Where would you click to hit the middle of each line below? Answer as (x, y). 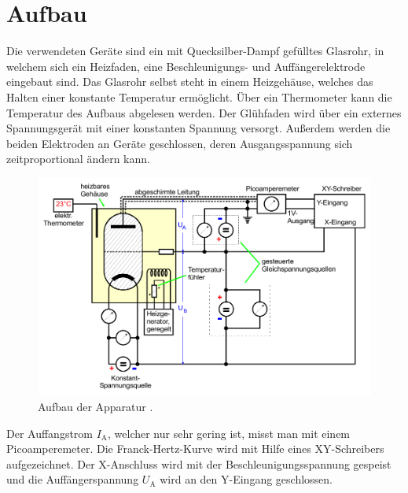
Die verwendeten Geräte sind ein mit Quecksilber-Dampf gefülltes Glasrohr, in (195, 51)
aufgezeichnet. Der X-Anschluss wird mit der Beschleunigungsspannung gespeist (199, 463)
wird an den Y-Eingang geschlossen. (246, 479)
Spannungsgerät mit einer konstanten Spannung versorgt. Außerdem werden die (198, 128)
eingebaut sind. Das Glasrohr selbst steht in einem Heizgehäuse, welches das (190, 82)
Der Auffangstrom (50, 433)
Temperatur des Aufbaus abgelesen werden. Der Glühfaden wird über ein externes (204, 112)
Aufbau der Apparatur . (96, 407)
